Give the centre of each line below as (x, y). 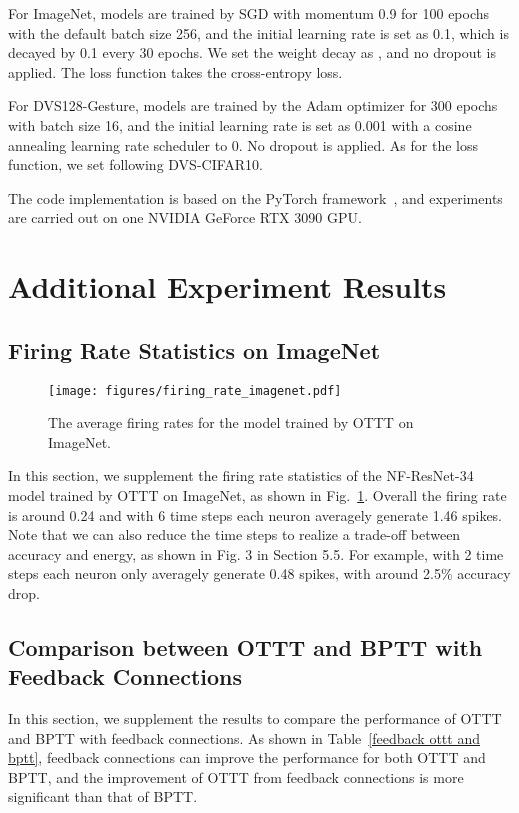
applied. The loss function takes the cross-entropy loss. (175, 71)
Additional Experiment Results (227, 286)
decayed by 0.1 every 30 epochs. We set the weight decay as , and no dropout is (252, 52)
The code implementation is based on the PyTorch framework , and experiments (255, 197)
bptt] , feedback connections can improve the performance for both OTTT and (247, 757)
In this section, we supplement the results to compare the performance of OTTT (255, 718)
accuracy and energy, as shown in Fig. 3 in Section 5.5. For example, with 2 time (256, 553)
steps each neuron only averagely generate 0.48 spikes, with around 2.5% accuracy (259, 573)
